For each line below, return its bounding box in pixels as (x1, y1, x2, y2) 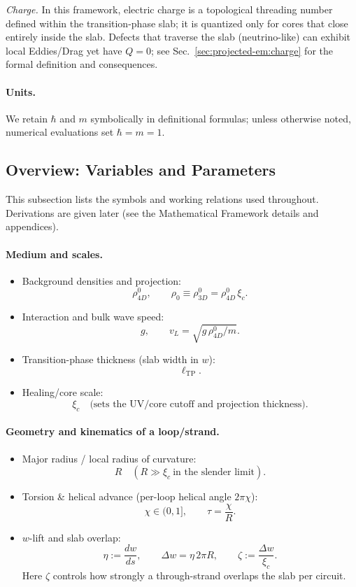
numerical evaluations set (6, 125, 114, 139)
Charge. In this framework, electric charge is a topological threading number (6, 2, 333, 16)
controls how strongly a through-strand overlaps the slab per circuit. (52, 568, 346, 583)
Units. (6, 84, 36, 99)
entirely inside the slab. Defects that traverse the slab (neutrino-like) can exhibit (6, 29, 351, 44)
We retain (6, 111, 48, 125)
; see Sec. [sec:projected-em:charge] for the (150, 43, 333, 57)
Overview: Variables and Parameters (6, 159, 276, 181)
